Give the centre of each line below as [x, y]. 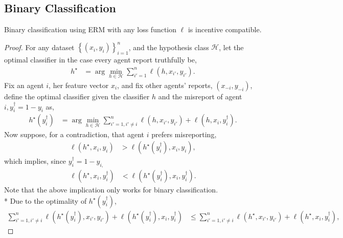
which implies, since [35, 161]
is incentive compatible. [225, 29]
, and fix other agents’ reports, [165, 85]
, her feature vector [79, 85]
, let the [231, 47]
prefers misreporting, [184, 134]
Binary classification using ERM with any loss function [90, 29]
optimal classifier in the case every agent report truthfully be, [100, 60]
